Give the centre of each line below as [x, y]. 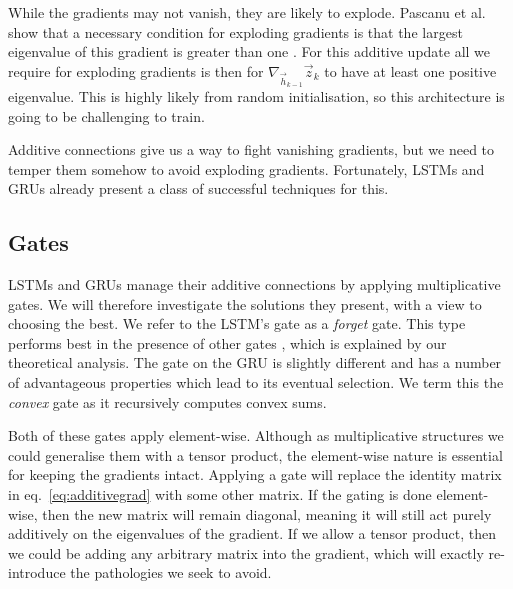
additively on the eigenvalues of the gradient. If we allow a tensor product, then [252, 533]
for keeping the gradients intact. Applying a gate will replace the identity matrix [255, 474]
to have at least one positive [410, 70]
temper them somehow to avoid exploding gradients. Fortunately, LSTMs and [246, 168]
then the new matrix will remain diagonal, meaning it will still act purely [267, 513]
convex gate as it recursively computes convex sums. [167, 401]
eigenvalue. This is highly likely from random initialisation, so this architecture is [256, 95]
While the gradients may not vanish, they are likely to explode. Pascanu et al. [247, 12]
